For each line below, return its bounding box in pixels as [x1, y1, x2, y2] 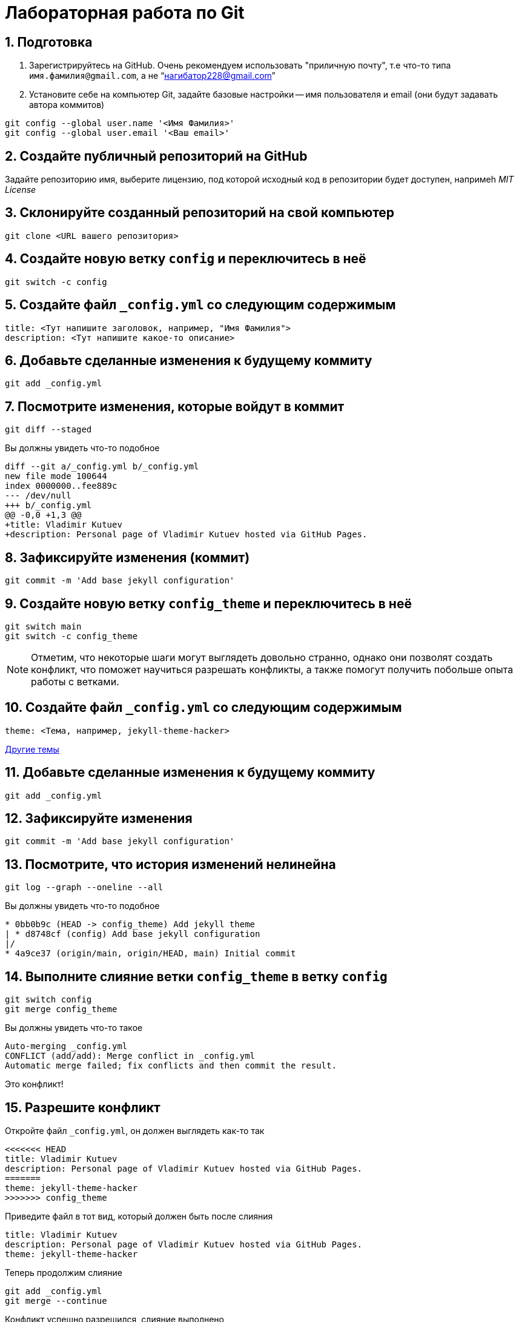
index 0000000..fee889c [5, 481, 117, 491]
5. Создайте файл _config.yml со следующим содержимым [5, 297, 396, 313]
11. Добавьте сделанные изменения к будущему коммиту [5, 765, 375, 780]
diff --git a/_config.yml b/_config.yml [5, 461, 199, 472]
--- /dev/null [5, 491, 71, 501]
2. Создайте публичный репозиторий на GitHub [5, 148, 308, 164]
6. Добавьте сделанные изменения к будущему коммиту [5, 352, 372, 368]
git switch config [5, 995, 92, 1005]
